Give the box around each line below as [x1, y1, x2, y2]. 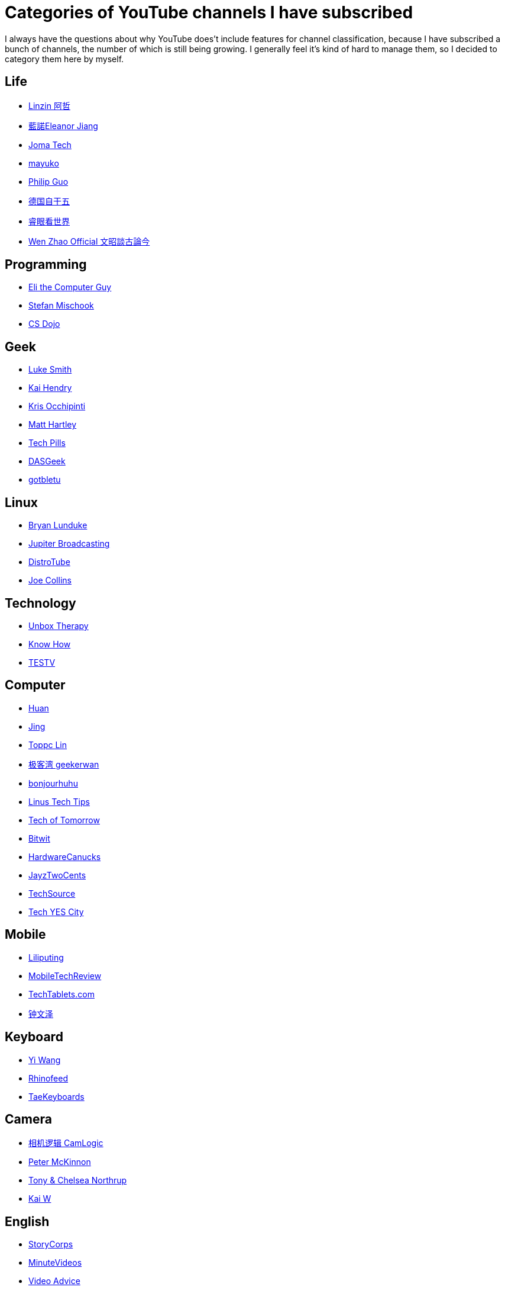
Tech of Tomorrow [28, 814, 100, 825]
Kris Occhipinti [28, 401, 86, 412]
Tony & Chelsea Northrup [28, 1175, 127, 1186]
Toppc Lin [28, 739, 67, 750]
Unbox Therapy [28, 620, 89, 631]
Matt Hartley [28, 419, 77, 430]
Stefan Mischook [28, 300, 94, 311]
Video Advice [28, 1276, 80, 1286]
